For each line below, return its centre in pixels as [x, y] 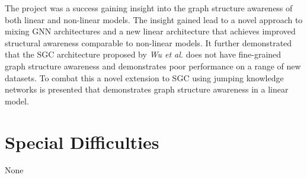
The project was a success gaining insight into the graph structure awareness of [149, 8]
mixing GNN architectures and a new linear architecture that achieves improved [150, 31]
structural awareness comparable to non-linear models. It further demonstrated [148, 42]
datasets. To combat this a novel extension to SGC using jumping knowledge [144, 77]
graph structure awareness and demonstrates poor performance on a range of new [153, 66]
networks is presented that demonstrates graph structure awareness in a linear [147, 89]
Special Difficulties [82, 142]
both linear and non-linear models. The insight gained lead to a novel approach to [154, 19]
